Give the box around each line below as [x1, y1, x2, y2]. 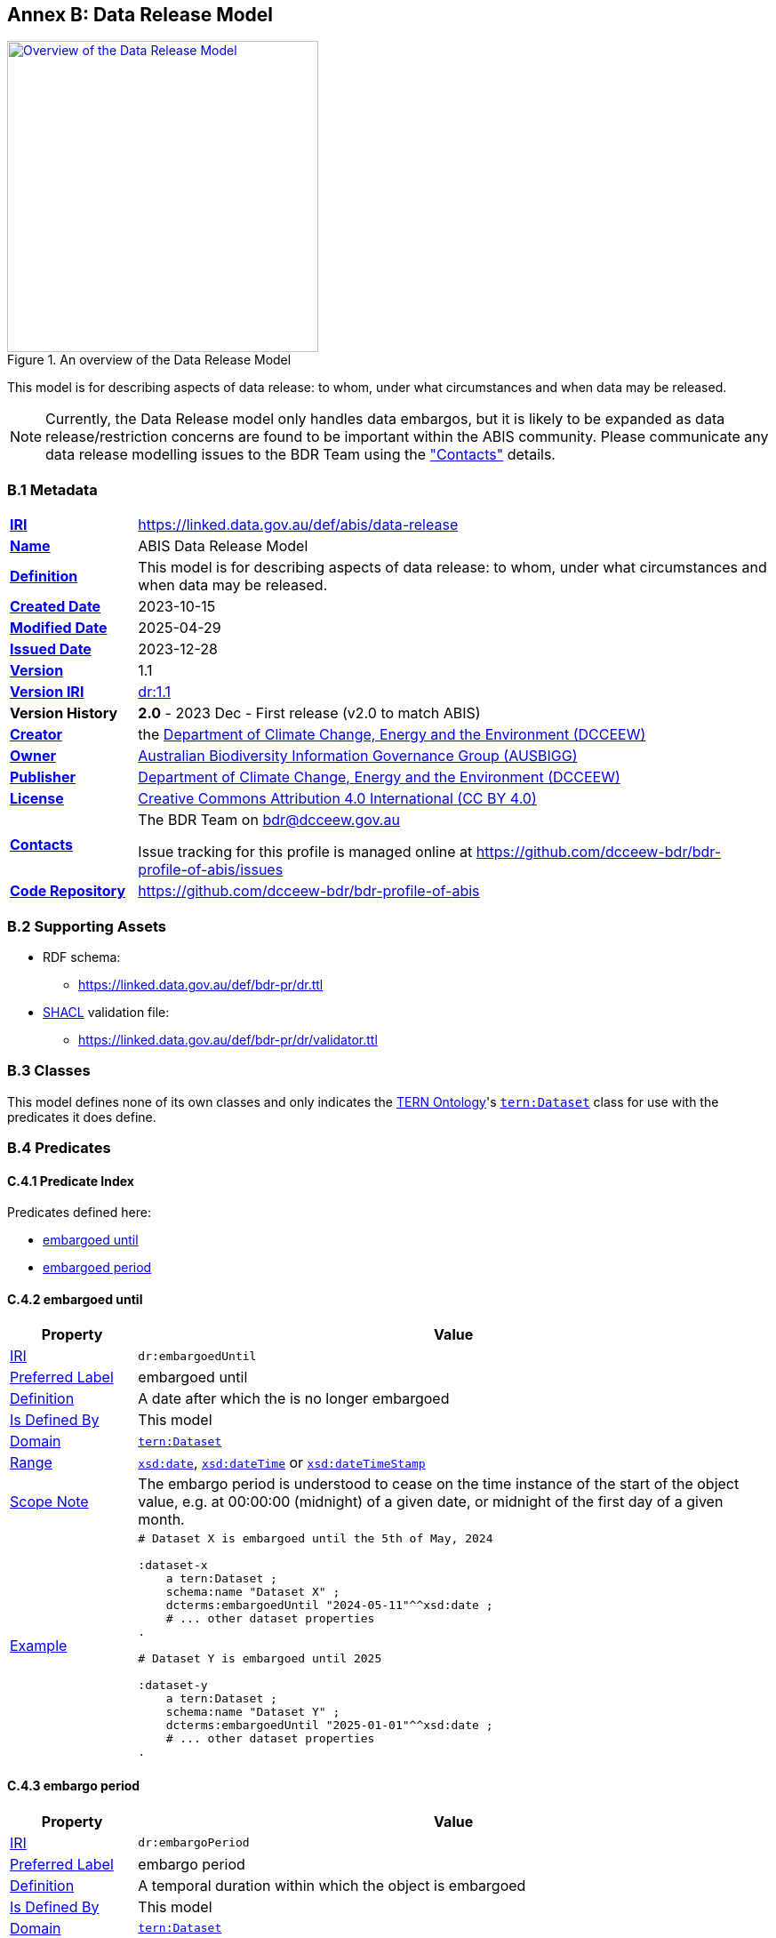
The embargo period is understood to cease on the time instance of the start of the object [138, 1475, 740, 1494]
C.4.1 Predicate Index [7, 1173, 134, 1189]
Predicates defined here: [7, 1205, 151, 1221]
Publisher [10, 768, 76, 787]
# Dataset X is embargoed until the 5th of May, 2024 [138, 1532, 493, 1546]
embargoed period [43, 1260, 152, 1276]
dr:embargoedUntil [138, 1349, 257, 1363]
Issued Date [10, 640, 92, 659]
